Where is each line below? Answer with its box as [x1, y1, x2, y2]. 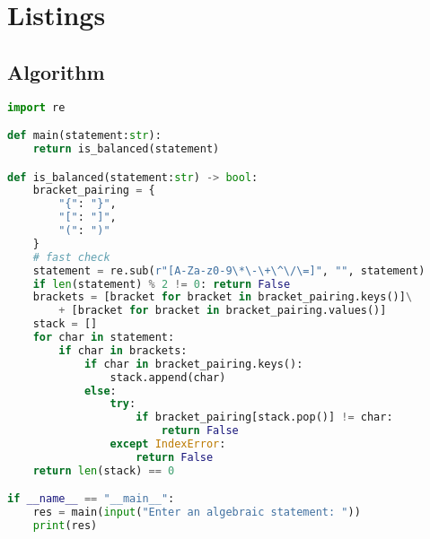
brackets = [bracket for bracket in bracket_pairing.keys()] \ [32, 291, 413, 304]
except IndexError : [110, 438, 226, 451]
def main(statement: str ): [7, 129, 162, 143]
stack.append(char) [110, 370, 226, 384]
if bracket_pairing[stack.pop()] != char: [136, 411, 393, 424]
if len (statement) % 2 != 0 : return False [32, 277, 291, 291]
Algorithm [7, 57, 105, 85]
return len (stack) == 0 [32, 464, 175, 477]
